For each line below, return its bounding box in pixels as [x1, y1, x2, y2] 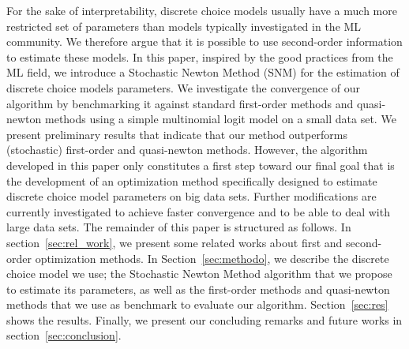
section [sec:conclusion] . [6, 327, 122, 343]
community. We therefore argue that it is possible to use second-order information [6, 33, 403, 50]
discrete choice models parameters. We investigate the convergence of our [6, 79, 361, 96]
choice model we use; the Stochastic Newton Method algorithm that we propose [6, 265, 392, 282]
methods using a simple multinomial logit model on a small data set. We [44, 111, 396, 127]
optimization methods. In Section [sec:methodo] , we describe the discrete [35, 250, 389, 266]
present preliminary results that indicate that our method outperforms [6, 126, 347, 142]
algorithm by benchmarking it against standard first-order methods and [6, 95, 354, 111]
